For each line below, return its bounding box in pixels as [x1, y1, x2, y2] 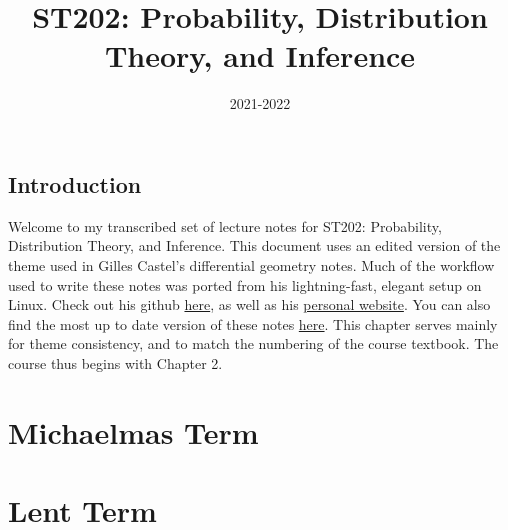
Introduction [8, 168, 142, 199]
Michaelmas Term [8, 411, 259, 452]
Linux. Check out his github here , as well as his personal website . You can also [8, 294, 491, 315]
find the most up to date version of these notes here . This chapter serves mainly [8, 313, 498, 334]
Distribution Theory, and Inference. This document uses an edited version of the [8, 235, 501, 256]
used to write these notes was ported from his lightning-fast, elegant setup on [8, 274, 482, 295]
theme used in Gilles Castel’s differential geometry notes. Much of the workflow [8, 254, 495, 275]
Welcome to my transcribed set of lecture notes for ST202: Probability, [8, 215, 442, 236]
